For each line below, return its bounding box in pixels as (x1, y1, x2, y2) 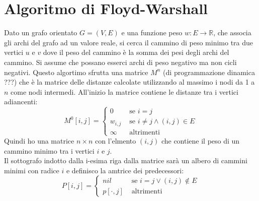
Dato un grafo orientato (4, 27, 77, 38)
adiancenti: (4, 96, 38, 107)
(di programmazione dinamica (163, 66, 255, 77)
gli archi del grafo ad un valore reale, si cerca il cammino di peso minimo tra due (4, 37, 253, 47)
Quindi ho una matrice (4, 135, 74, 146)
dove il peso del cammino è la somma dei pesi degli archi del (43, 47, 229, 57)
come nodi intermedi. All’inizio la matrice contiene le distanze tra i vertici (11, 86, 238, 97)
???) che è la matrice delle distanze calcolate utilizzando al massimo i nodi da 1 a (4, 77, 255, 87)
